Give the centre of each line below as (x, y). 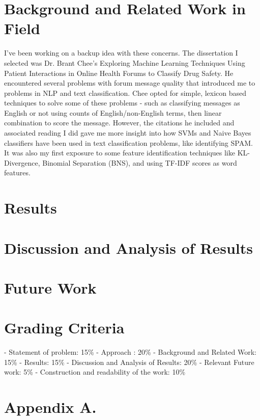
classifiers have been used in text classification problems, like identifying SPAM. (128, 142)
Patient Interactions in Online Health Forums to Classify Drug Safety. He (119, 73)
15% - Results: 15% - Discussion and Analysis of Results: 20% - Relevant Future (129, 362)
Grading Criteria (64, 327)
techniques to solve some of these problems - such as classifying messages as (122, 103)
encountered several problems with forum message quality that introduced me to (130, 83)
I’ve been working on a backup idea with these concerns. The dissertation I (121, 53)
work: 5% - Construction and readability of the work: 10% (95, 372)
